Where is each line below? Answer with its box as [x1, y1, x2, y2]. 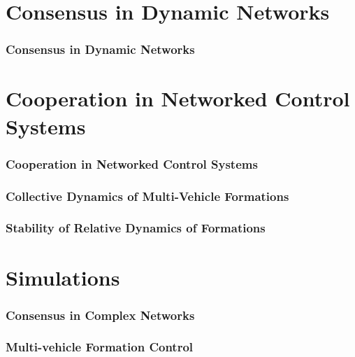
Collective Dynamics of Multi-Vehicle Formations [6, 187, 289, 204]
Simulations [6, 262, 120, 291]
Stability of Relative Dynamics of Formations [6, 219, 266, 237]
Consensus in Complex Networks [6, 306, 195, 323]
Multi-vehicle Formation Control [6, 338, 194, 356]
